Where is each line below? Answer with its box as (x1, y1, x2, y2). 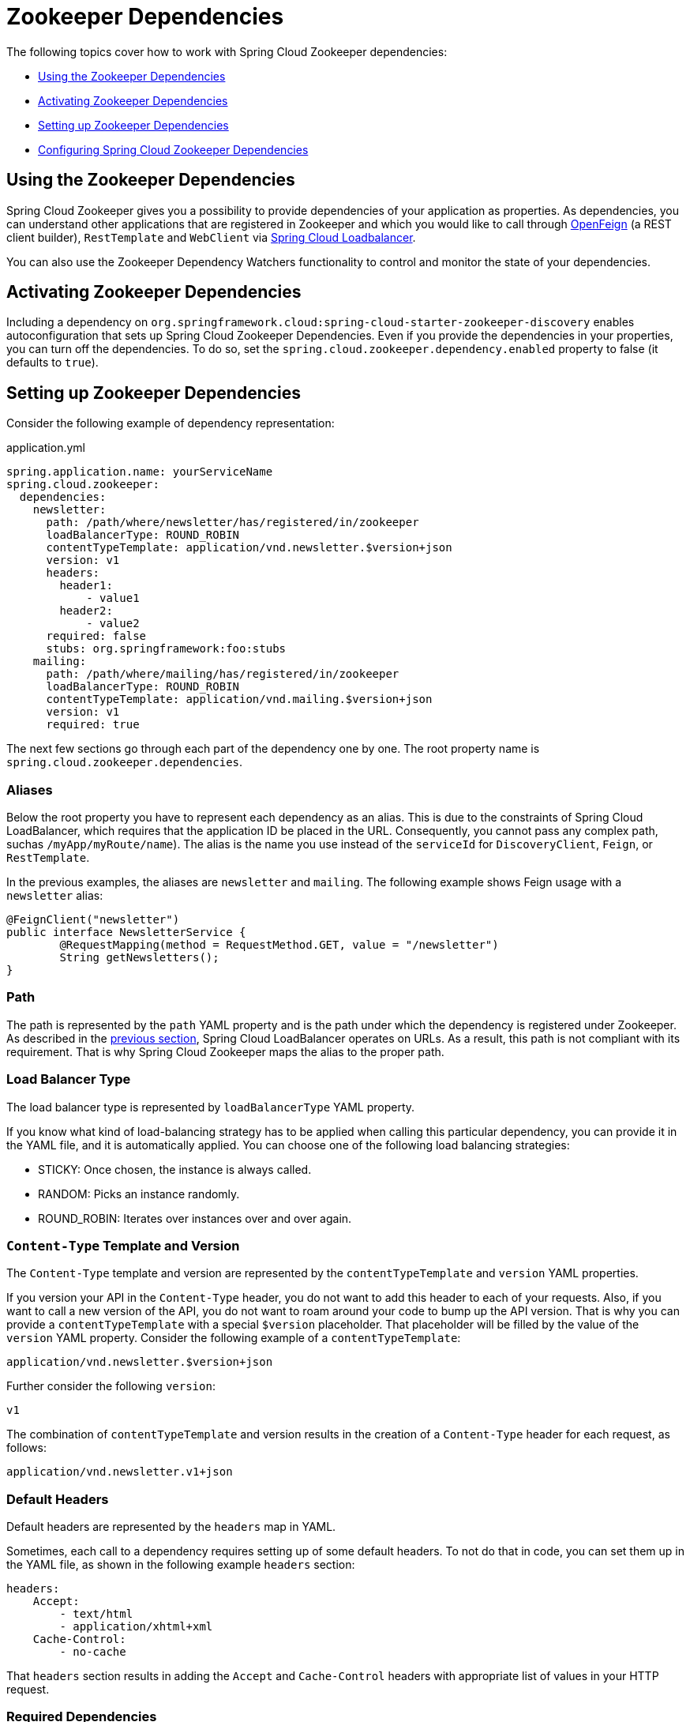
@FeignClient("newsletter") (6, 913, 180, 927)
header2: (59, 604, 113, 618)
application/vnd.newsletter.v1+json (6, 1465, 233, 1479)
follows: (6, 1441, 47, 1455)
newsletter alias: (6, 889, 103, 903)
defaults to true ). (6, 355, 99, 370)
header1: (59, 579, 113, 592)
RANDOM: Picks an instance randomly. (38, 1186, 240, 1201)
